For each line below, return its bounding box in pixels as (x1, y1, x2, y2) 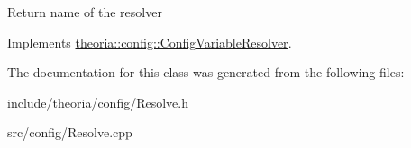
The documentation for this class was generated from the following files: (7, 63, 405, 82)
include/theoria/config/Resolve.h (7, 92, 188, 111)
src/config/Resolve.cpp (7, 123, 132, 142)
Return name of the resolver (7, 3, 162, 21)
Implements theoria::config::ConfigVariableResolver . (7, 32, 292, 51)
